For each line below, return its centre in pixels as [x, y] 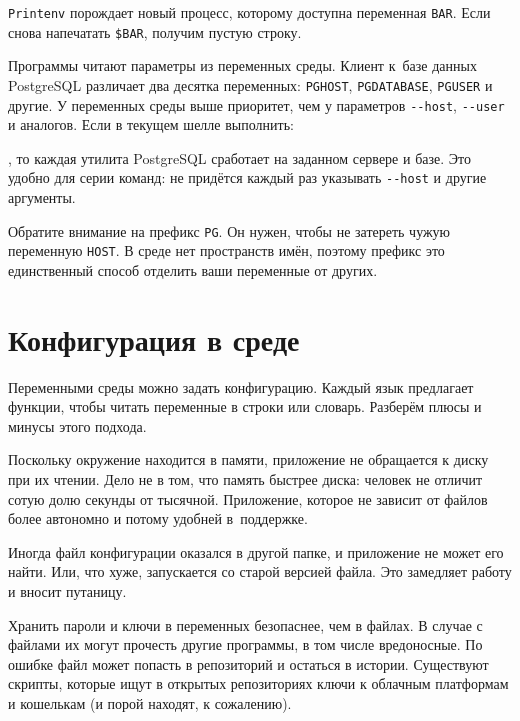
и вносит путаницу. [67, 591]
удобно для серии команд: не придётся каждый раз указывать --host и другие [247, 177]
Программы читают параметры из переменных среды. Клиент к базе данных [242, 65]
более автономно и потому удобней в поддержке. [158, 518]
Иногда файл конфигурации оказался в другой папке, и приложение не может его [256, 551]
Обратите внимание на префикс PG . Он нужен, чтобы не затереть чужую [229, 230]
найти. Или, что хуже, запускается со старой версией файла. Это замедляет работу [260, 571]
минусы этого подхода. [77, 425]
